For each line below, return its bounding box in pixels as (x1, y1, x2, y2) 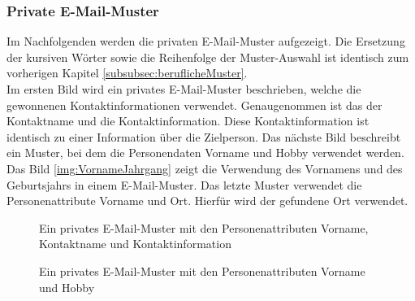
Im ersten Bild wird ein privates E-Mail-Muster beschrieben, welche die (6, 81, 361, 97)
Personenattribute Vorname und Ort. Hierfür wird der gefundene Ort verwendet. (6, 192, 409, 209)
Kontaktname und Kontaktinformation (39, 235, 231, 252)
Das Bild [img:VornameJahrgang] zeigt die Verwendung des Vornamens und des (6, 159, 403, 177)
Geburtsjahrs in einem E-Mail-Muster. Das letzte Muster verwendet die (6, 176, 362, 193)
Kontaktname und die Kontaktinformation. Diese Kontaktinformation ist (6, 112, 370, 129)
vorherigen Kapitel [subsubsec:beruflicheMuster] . (6, 64, 248, 81)
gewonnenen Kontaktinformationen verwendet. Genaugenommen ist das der (6, 96, 383, 113)
